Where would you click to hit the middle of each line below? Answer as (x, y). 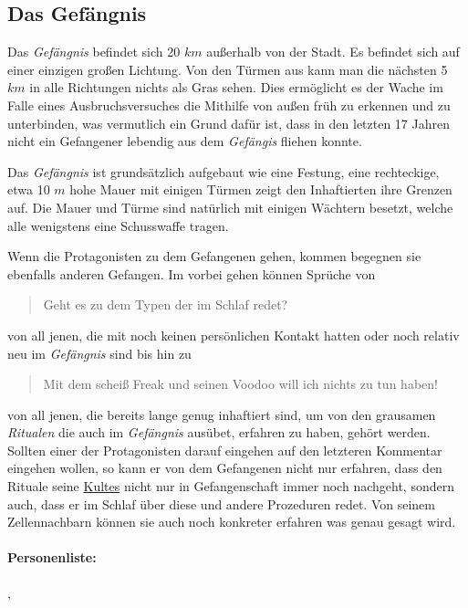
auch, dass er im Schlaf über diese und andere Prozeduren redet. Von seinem (221, 503)
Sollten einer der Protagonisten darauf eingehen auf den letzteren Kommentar (225, 450)
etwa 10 (29, 189)
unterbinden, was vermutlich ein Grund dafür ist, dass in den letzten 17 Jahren (229, 123)
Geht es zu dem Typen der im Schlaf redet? (166, 304)
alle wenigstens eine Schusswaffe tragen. (118, 225)
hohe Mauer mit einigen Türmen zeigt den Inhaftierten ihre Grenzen (261, 189)
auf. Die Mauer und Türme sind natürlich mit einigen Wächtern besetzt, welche (230, 207)
